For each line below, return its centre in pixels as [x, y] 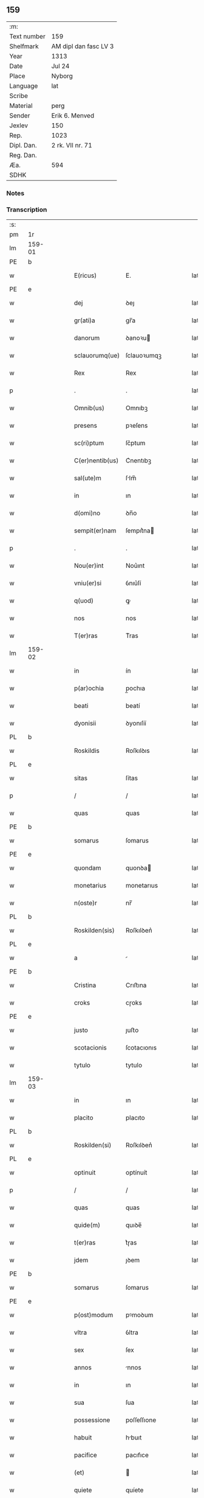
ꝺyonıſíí [136, 723]
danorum [87, 338]
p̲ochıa [135, 688]
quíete [134, 1490]
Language [24, 86]
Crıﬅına [136, 985]
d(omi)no [87, 513]
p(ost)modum [93, 1315]
